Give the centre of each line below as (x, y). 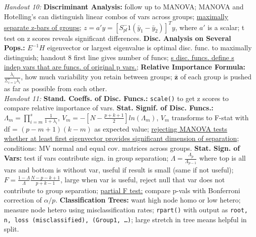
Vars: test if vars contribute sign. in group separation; (86, 158)
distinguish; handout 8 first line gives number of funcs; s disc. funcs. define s (119, 57)
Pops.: (15, 48)
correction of (23, 200)
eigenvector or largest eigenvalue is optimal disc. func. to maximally (149, 48)
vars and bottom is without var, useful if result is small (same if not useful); (119, 170)
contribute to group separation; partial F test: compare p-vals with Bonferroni (122, 190)
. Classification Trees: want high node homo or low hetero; (148, 200)
